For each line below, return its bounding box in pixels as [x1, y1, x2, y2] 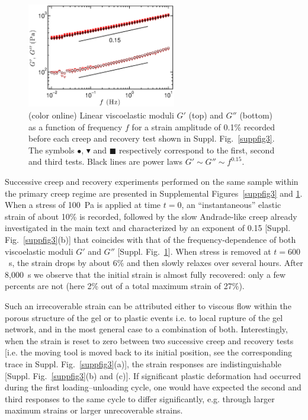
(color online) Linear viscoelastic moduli [28, 109, 174, 121]
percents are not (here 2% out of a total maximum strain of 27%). [5, 280, 245, 292]
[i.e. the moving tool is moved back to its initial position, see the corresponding [5, 346, 293, 358]
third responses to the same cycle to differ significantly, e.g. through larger [5, 392, 275, 405]
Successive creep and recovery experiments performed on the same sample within [5, 175, 299, 188]
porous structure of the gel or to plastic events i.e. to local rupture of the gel [5, 311, 283, 323]
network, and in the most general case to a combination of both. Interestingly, [5, 323, 288, 335]
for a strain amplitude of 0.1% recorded [131, 120, 275, 133]
